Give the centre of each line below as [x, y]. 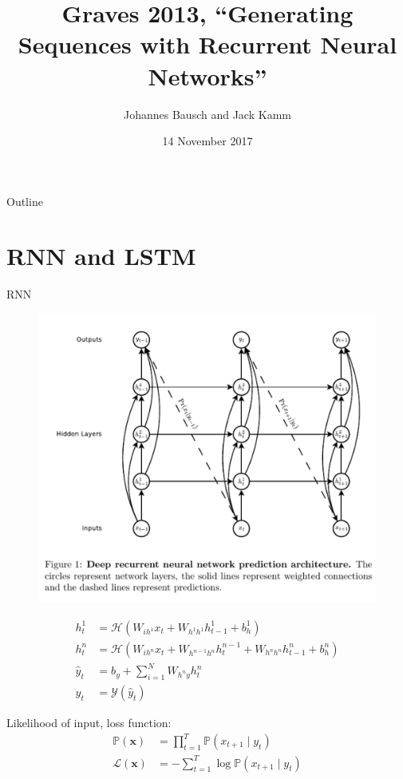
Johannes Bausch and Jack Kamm [207, 114]
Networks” [207, 75]
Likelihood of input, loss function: [89, 722]
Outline [25, 201]
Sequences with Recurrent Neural [207, 44]
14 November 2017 [207, 141]
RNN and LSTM [101, 256]
